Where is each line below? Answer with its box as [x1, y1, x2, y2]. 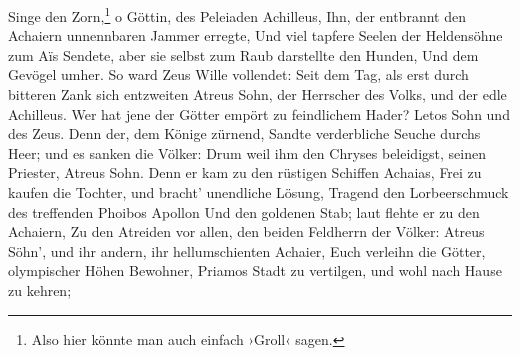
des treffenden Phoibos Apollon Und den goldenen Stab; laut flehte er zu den [8, 201, 480, 222]
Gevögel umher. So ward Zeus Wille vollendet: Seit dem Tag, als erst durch [8, 64, 469, 85]
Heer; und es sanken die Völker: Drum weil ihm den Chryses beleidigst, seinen [8, 142, 486, 163]
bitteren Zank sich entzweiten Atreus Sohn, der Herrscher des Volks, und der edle [8, 84, 507, 105]
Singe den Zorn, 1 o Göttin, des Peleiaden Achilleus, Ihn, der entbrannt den [8, 3, 466, 26]
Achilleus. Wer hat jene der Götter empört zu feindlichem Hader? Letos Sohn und [8, 103, 510, 124]
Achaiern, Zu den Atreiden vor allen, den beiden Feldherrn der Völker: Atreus [8, 221, 485, 242]
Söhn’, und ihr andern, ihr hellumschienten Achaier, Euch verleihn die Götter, [8, 240, 486, 261]
